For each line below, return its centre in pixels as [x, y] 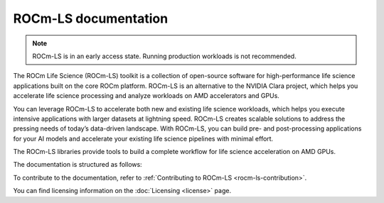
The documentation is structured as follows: [78, 165]
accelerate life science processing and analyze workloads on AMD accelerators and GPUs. [146, 96]
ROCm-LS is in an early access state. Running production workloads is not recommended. [164, 56]
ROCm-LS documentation [91, 18]
